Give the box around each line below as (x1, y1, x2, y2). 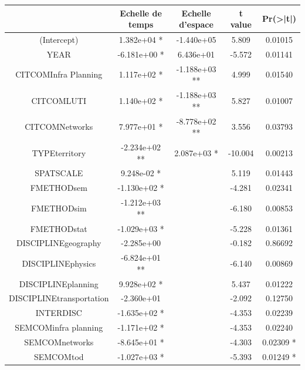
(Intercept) (39, 33, 79, 45)
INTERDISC (35, 307, 82, 319)
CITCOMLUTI (31, 94, 87, 106)
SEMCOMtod (33, 350, 84, 362)
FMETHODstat (30, 222, 87, 234)
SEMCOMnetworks (24, 336, 94, 348)
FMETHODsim (30, 201, 87, 214)
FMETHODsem (30, 181, 87, 194)
